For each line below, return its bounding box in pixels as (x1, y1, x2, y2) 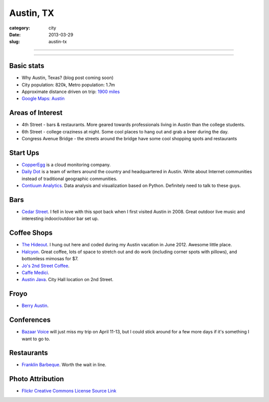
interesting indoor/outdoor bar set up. (21, 215, 99, 221)
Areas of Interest (9, 108, 63, 117)
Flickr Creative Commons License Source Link (21, 388, 117, 394)
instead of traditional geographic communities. (21, 176, 118, 182)
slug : (9, 39, 20, 45)
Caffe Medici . (21, 269, 49, 276)
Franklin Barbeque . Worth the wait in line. (21, 362, 107, 368)
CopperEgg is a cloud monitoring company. (21, 162, 111, 168)
